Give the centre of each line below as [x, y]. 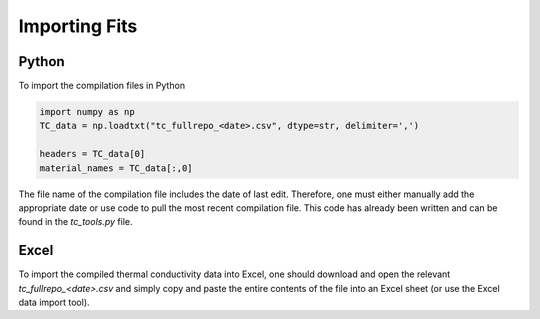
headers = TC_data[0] [92, 154]
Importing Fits [78, 26]
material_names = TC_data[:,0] [116, 168]
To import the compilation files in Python [101, 86]
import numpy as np [87, 112]
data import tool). [54, 302]
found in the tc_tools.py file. [75, 222]
